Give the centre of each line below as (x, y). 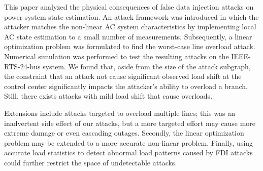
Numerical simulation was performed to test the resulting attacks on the (117, 56)
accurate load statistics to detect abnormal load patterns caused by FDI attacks (128, 153)
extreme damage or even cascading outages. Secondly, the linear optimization (124, 133)
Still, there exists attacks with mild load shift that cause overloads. (108, 96)
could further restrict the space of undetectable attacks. (91, 162)
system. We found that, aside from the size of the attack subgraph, (147, 66)
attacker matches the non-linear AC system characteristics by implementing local (130, 27)
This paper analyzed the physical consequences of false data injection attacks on (129, 7)
